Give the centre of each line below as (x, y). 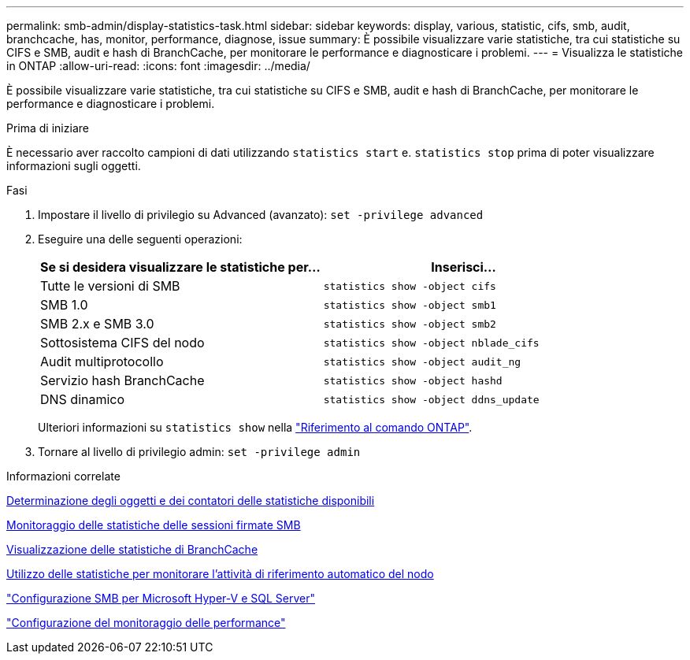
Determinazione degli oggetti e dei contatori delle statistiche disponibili (191, 501)
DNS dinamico (83, 399)
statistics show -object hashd (413, 380)
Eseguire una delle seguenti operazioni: (140, 239)
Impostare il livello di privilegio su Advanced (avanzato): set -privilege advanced (261, 215)
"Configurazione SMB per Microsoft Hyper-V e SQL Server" (161, 598)
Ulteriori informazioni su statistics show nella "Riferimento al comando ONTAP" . (255, 427)
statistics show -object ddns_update (431, 399)
